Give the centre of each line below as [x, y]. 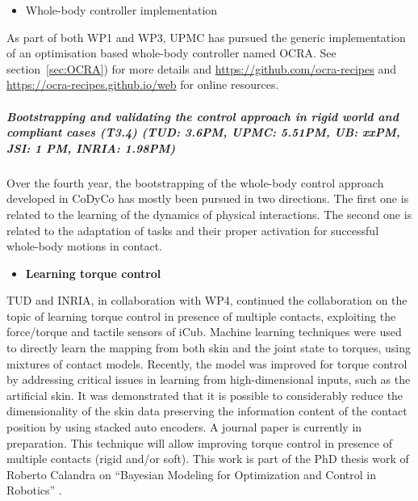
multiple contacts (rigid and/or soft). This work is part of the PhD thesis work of [208, 459]
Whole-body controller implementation [121, 10]
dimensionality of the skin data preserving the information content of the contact [207, 411]
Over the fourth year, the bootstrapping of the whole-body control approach [195, 182]
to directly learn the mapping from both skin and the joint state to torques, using [209, 348]
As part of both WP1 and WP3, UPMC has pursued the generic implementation [206, 37]
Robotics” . [34, 490]
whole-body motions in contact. [84, 246]
